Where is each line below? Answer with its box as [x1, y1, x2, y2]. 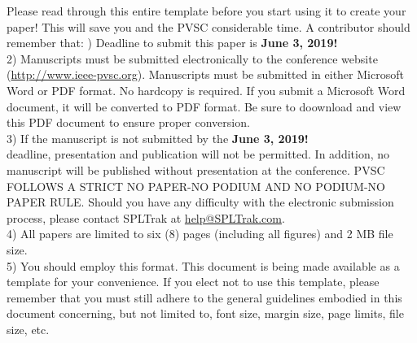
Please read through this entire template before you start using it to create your [7, 2, 406, 19]
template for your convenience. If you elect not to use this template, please [7, 273, 380, 290]
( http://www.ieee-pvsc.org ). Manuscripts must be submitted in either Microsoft [7, 66, 404, 83]
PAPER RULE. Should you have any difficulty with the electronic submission [7, 193, 394, 211]
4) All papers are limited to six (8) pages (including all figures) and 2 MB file [7, 225, 393, 242]
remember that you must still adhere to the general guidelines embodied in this [7, 289, 402, 306]
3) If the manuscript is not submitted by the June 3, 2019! [7, 129, 309, 146]
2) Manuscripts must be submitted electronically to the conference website [7, 50, 378, 67]
